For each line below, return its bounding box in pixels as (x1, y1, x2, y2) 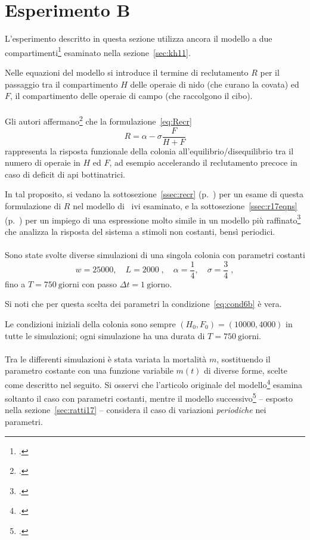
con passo (82, 277, 117, 290)
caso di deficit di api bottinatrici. (5, 167, 125, 180)
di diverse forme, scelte (204, 364, 287, 377)
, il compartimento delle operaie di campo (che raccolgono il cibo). (10, 89, 253, 102)
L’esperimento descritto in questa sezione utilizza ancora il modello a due (5, 32, 272, 45)
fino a (5, 277, 26, 290)
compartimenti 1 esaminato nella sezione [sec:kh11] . (5, 44, 191, 58)
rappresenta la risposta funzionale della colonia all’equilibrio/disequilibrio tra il (5, 144, 294, 157)
